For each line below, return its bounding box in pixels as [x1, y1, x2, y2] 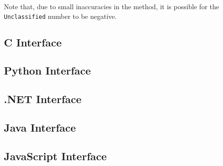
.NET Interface [4, 91, 82, 106]
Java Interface [4, 120, 76, 135]
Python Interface [4, 63, 91, 78]
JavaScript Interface [4, 148, 107, 163]
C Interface [4, 34, 62, 49]
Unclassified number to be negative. [4, 11, 117, 21]
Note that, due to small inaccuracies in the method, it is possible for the [4, 1, 220, 11]
